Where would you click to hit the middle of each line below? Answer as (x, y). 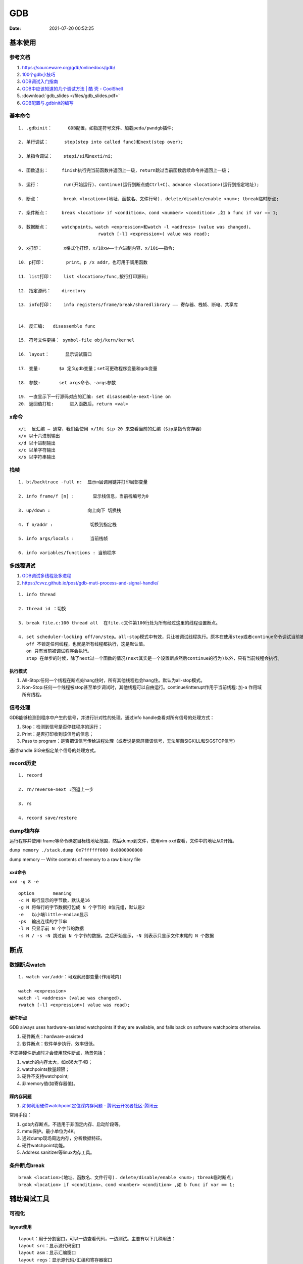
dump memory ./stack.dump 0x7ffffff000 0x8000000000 (76, 850)
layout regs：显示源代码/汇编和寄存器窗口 (65, 1260)
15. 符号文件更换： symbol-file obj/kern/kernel (77, 340)
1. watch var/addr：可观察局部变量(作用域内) (70, 977)
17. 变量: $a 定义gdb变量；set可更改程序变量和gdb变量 (88, 368)
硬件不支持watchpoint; (45, 1076)
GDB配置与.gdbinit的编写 (48, 103)
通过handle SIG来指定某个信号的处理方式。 (54, 750)
